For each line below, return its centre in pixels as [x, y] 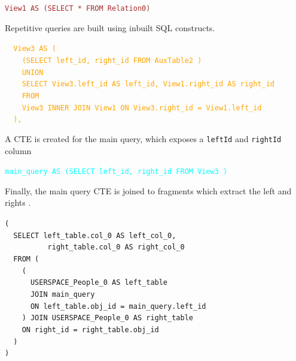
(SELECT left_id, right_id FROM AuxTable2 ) [112, 60]
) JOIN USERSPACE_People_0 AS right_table [107, 318]
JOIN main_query [62, 294]
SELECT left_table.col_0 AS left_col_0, [95, 235]
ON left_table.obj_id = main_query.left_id [118, 306]
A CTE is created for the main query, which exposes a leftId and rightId [143, 138]
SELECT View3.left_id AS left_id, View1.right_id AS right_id [148, 84]
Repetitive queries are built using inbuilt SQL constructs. [110, 27]
